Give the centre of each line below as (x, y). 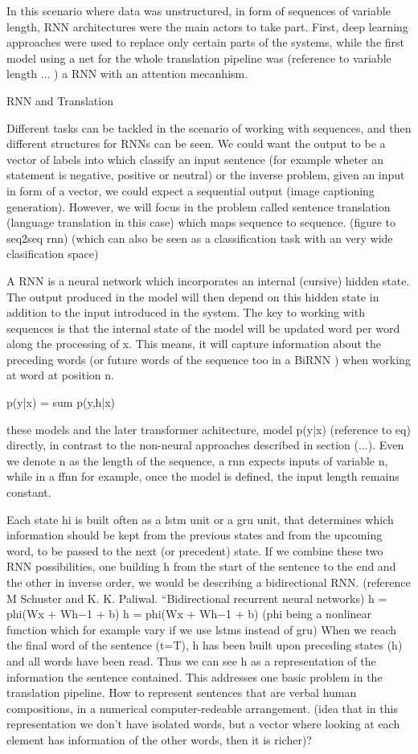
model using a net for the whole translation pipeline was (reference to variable (199, 57)
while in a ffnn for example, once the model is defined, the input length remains (203, 476)
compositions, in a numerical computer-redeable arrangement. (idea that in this (202, 708)
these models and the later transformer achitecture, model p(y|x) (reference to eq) (209, 429)
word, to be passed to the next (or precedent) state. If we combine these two (195, 550)
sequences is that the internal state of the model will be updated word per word (203, 328)
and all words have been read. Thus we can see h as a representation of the (191, 660)
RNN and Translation (60, 100)
